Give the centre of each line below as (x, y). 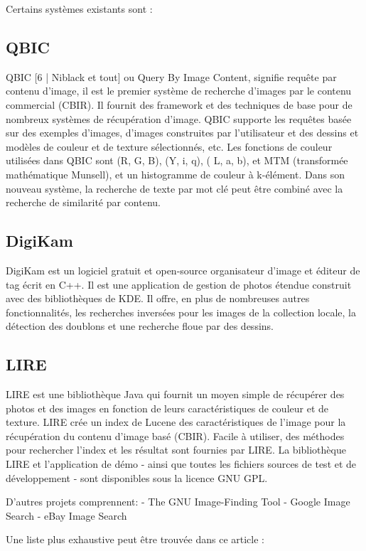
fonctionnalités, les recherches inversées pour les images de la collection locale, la (181, 312)
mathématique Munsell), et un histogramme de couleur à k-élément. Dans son (175, 174)
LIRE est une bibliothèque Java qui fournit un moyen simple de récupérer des (175, 394)
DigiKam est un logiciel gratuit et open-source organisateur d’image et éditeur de (183, 270)
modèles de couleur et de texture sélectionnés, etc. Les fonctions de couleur (169, 146)
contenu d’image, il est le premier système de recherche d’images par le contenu (179, 91)
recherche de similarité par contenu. (83, 202)
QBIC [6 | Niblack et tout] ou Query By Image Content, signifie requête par (171, 76)
